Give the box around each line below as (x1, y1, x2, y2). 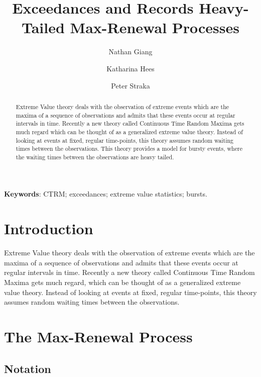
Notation (4, 360, 51, 376)
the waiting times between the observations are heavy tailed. (16, 152, 174, 161)
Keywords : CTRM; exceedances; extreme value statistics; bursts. (4, 189, 207, 199)
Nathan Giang (108, 46, 153, 57)
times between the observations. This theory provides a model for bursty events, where (16, 144, 242, 153)
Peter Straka (111, 80, 150, 90)
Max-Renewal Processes (70, 17, 240, 38)
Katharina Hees (106, 63, 155, 73)
